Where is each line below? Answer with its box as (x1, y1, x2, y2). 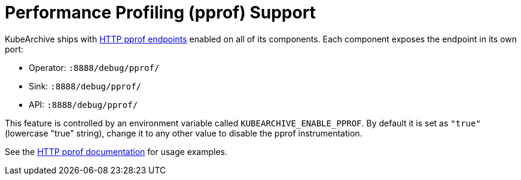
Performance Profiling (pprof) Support (5, 2, 316, 23)
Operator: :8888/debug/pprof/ (29, 62, 160, 73)
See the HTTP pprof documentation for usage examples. (5, 146, 228, 157)
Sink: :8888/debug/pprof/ (29, 80, 142, 91)
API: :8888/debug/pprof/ (29, 99, 138, 110)
